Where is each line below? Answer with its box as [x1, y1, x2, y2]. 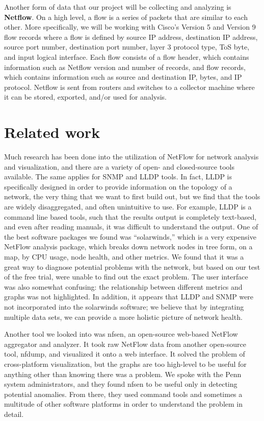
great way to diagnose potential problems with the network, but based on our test [4, 261, 260, 272]
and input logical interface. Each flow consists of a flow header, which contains [4, 51, 249, 62]
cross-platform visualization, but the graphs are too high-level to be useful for [4, 358, 247, 369]
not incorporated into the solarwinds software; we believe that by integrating [4, 301, 244, 312]
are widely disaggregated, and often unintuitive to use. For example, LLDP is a [4, 201, 252, 212]
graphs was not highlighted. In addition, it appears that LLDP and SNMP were [4, 291, 254, 302]
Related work [4, 122, 100, 143]
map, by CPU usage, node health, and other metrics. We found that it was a [4, 251, 244, 262]
